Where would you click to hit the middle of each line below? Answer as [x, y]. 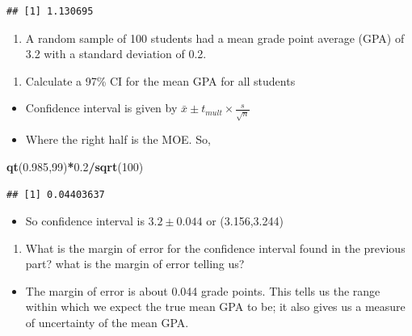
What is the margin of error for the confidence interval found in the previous [215, 248]
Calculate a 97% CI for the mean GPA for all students [160, 80]
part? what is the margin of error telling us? [135, 264]
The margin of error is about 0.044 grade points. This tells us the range [203, 290]
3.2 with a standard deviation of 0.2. [116, 54]
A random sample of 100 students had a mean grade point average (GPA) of [215, 38]
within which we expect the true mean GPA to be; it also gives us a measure [215, 307]
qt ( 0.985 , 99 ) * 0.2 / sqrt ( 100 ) [75, 166]
